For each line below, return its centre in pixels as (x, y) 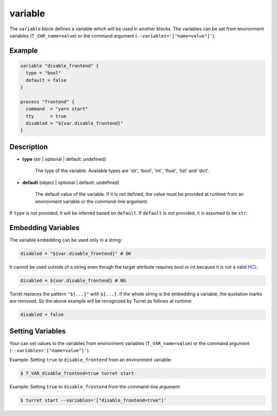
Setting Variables (38, 331)
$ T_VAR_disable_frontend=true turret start (77, 373)
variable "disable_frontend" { (60, 66)
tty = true (46, 116)
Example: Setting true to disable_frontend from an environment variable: (91, 360)
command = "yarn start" (57, 109)
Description (29, 147)
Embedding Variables (44, 228)
